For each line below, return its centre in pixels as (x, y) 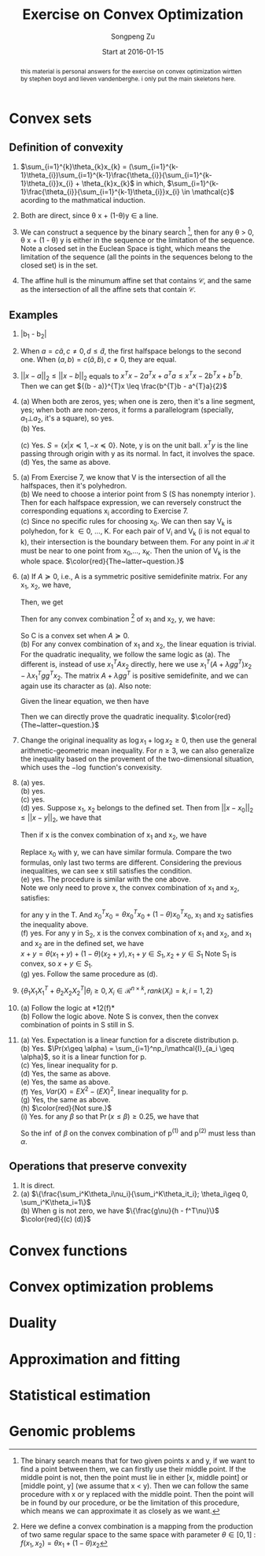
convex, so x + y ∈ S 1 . (57, 965)
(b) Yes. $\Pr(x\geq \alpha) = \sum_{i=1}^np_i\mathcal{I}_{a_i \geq (127, 1048)
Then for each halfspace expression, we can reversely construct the (131, 502)
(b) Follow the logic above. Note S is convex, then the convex (120, 1016)
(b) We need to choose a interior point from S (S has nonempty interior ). (138, 494)
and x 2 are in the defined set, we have (82, 944)
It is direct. (37, 1185)
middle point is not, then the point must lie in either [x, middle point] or (134, 1477)
